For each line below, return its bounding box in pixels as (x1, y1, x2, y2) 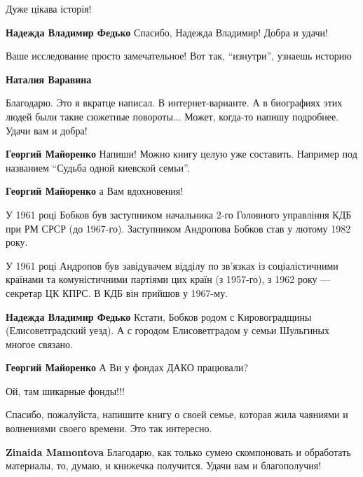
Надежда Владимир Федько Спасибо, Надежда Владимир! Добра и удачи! (6, 25, 328, 39)
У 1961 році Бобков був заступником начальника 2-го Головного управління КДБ (6, 207, 352, 221)
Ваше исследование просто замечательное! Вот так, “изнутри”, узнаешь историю (6, 48, 352, 63)
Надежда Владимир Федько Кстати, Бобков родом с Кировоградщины (6, 309, 312, 324)
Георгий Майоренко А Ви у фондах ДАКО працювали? (6, 360, 249, 375)
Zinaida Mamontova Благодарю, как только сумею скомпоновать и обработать (6, 444, 351, 459)
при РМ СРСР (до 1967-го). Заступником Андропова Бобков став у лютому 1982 (6, 221, 351, 235)
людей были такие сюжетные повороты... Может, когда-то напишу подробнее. (6, 109, 339, 123)
